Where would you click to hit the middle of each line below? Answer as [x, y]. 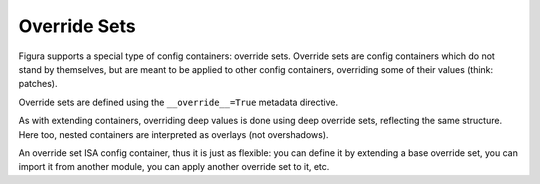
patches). [38, 84]
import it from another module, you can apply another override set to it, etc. [174, 167]
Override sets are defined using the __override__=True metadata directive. [178, 102]
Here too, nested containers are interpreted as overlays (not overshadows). [173, 134]
